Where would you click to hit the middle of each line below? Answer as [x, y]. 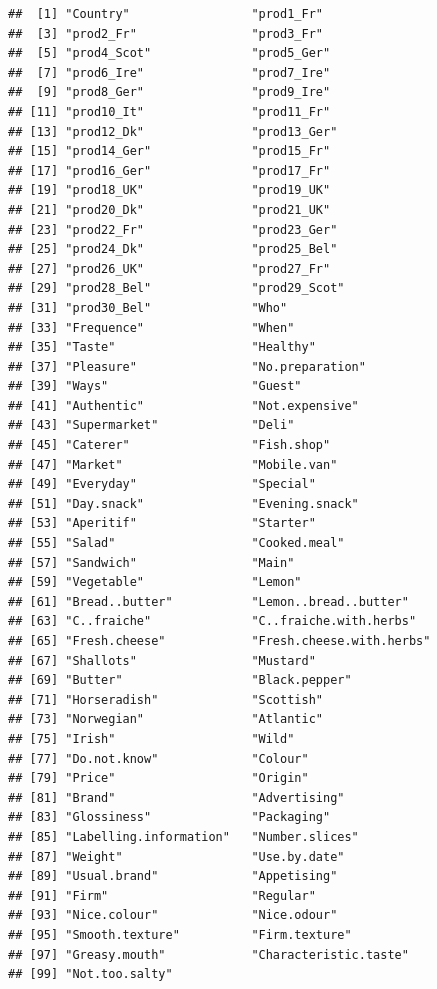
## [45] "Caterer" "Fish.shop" [169, 445]
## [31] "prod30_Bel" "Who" [148, 307]
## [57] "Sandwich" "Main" [151, 562]
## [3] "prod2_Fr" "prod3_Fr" [165, 33]
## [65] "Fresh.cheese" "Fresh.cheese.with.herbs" [219, 641]
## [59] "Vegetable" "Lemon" [155, 582]
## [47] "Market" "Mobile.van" [173, 464]
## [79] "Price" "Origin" [158, 778]
